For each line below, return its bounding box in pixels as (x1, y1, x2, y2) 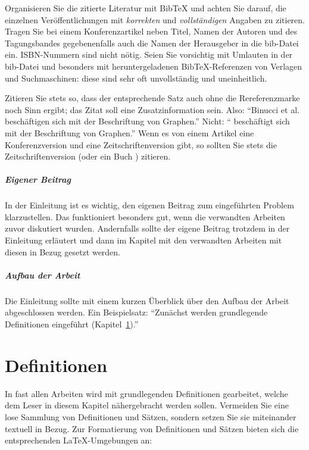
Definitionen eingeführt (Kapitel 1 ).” (5, 318, 139, 330)
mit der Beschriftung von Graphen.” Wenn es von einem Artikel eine (5, 126, 254, 139)
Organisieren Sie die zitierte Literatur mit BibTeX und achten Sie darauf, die (5, 2, 286, 14)
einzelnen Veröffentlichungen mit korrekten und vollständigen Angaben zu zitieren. (5, 13, 305, 26)
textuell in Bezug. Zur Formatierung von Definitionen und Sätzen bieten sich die (5, 422, 299, 435)
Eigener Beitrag (5, 173, 71, 186)
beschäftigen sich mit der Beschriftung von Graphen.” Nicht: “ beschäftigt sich (5, 115, 290, 127)
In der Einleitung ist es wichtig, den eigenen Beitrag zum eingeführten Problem (5, 199, 294, 211)
